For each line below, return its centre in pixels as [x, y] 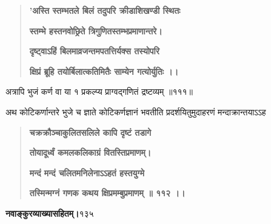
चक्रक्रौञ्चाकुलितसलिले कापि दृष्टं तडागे [90, 132]
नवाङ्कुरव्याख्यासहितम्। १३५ [50, 213]
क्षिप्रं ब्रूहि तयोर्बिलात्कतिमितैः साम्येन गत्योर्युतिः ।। [104, 71]
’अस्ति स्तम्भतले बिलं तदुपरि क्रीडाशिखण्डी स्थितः [105, 10]
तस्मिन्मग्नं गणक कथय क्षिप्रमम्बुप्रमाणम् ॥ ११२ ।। [107, 193]
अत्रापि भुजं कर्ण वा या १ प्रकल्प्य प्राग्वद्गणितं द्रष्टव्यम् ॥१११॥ [99, 91]
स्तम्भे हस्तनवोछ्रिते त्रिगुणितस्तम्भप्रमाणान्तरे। [96, 30]
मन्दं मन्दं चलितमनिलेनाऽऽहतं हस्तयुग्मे [87, 172]
